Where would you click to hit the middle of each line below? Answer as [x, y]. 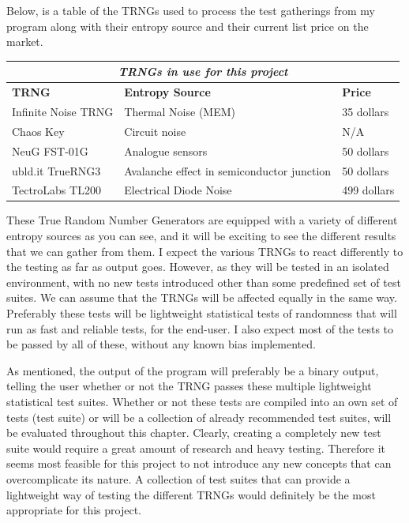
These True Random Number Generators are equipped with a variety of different [202, 220]
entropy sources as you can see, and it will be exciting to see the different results [201, 236]
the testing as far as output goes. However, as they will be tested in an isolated [198, 267]
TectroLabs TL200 [56, 190]
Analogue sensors [166, 151]
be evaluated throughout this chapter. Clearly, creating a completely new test [194, 433]
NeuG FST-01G [50, 151]
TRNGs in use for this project [203, 71]
